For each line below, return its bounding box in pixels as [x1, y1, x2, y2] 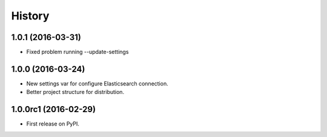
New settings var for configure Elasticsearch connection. [26, 79, 169, 87]
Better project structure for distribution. [26, 89, 124, 96]
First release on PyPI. [26, 120, 80, 127]
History [11, 9, 50, 22]
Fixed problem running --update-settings [26, 48, 129, 56]
